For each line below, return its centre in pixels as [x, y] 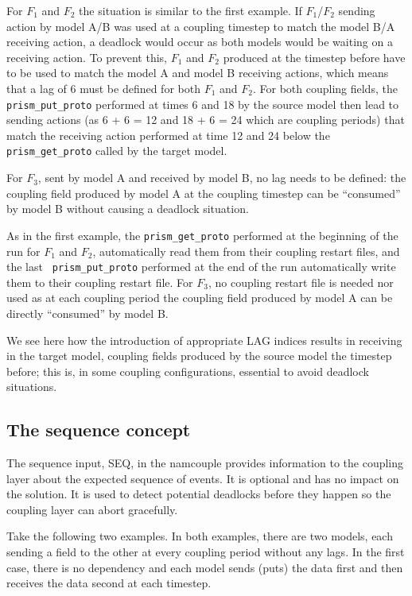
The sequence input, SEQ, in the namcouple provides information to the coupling [205, 463]
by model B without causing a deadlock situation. [128, 209]
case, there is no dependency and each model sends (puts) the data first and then [205, 567]
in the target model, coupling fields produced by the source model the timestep [199, 356]
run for [23, 251]
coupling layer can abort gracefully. [92, 509]
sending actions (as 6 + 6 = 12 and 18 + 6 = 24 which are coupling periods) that [206, 120]
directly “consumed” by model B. [87, 313]
